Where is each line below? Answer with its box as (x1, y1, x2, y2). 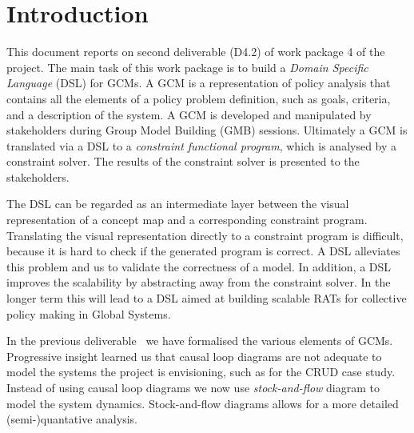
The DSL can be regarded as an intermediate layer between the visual (6, 195, 349, 212)
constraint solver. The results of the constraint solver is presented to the (6, 153, 360, 170)
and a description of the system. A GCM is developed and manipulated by (6, 106, 372, 122)
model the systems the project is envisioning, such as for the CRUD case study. (6, 363, 396, 380)
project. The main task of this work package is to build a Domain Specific (6, 58, 368, 75)
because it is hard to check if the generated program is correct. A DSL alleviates (6, 243, 400, 259)
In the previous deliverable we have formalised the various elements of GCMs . (6, 332, 393, 349)
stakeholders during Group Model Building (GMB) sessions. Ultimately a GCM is (6, 122, 408, 138)
